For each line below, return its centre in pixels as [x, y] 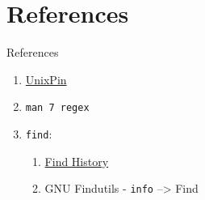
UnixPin [46, 79]
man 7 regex [57, 108]
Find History [77, 161]
